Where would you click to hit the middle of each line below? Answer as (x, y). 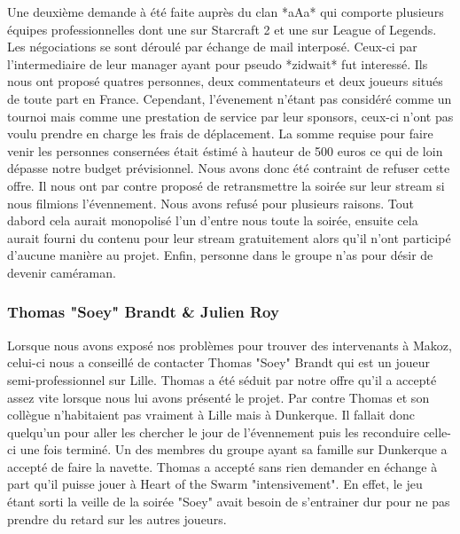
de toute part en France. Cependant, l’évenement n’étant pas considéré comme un (230, 98)
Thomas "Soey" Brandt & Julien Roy (143, 312)
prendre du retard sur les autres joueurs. (117, 518)
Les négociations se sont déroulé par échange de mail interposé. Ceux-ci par (212, 47)
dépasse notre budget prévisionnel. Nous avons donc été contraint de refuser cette (229, 168)
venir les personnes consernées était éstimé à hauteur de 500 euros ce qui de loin (225, 150)
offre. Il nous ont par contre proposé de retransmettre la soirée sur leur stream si (226, 185)
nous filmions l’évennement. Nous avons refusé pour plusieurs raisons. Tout (211, 203)
